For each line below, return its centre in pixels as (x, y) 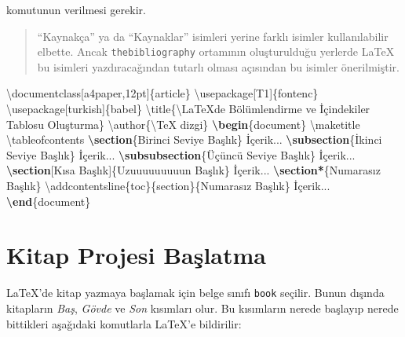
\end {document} (49, 201)
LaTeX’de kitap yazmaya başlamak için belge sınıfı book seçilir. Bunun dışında (195, 293)
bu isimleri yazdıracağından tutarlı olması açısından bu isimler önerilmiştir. (218, 66)
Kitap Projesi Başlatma (137, 255)
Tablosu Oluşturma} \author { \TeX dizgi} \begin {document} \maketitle (183, 124)
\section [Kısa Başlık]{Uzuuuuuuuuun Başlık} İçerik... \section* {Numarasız (193, 170)
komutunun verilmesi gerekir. (76, 9)
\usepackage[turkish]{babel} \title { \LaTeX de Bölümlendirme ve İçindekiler (188, 109)
